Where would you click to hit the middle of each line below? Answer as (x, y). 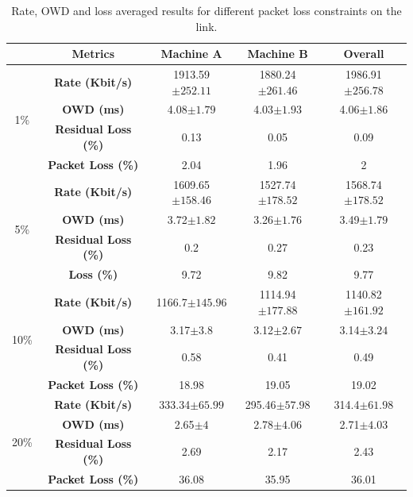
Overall (364, 54)
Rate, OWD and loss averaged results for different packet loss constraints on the (206, 10)
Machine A (191, 54)
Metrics (93, 54)
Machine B (278, 54)
